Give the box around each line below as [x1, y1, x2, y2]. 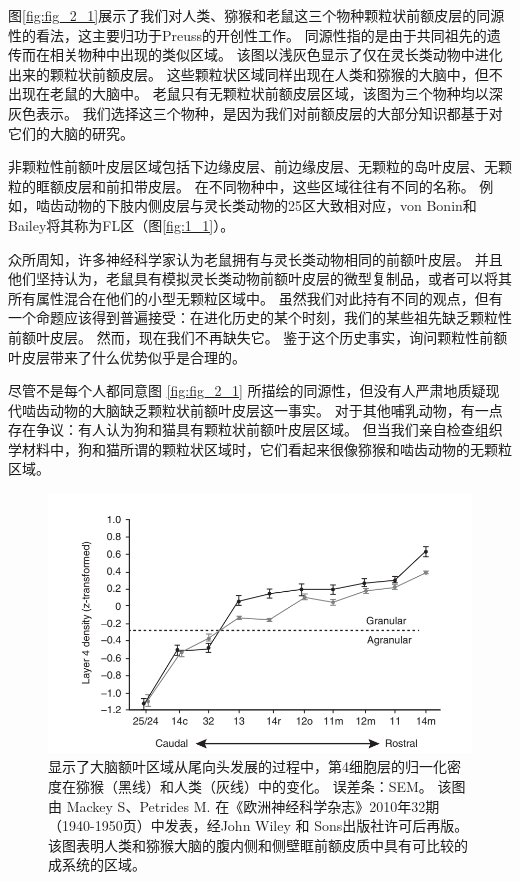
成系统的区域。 [48, 854, 146, 875]
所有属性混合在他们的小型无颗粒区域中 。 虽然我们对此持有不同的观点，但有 [8, 287, 503, 308]
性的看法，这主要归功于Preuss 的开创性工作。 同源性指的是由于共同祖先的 [8, 24, 487, 45]
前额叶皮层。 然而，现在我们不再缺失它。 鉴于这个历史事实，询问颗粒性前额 [8, 326, 508, 347]
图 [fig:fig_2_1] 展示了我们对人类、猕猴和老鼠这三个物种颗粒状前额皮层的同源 [8, 5, 505, 25]
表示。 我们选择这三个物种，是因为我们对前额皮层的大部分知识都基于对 [35, 102, 503, 123]
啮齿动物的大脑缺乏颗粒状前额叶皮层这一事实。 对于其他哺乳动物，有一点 [21, 399, 503, 420]
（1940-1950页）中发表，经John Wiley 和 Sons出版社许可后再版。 [48, 815, 469, 836]
